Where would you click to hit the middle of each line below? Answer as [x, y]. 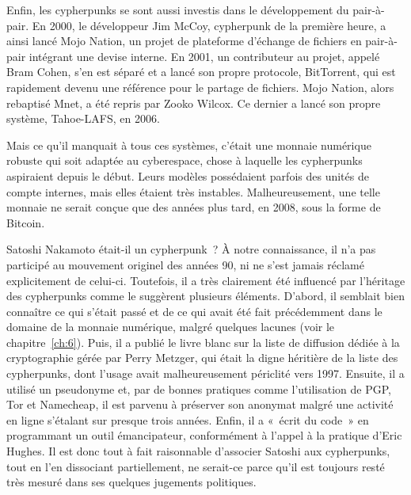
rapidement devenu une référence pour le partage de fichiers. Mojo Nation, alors [200, 87]
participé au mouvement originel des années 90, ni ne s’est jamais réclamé [185, 264]
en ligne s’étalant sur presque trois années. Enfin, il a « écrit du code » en [188, 419]
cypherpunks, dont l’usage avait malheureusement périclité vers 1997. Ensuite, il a [205, 373]
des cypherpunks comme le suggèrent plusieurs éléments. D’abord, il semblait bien [205, 296]
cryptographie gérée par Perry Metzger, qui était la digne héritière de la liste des [202, 358]
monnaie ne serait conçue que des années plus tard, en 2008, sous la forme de [194, 207]
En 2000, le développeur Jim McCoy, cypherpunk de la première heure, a [209, 25]
